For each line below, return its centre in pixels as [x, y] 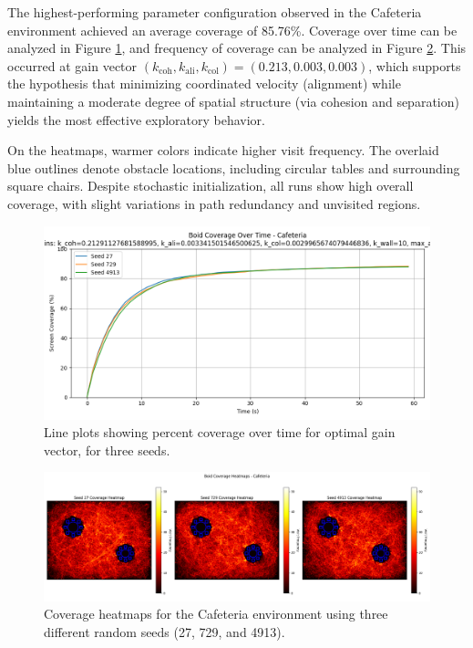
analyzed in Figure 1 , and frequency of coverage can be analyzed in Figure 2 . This [237, 48]
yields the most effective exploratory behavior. [136, 119]
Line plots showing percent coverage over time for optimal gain [220, 432]
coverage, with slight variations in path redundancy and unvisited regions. [214, 203]
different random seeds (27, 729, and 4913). [165, 631]
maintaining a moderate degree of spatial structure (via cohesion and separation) [233, 101]
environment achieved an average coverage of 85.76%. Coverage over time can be [232, 30]
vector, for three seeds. [107, 449]
